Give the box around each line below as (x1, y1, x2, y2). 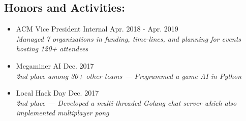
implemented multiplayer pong (16, 107, 109, 118)
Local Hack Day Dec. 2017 (16, 87, 99, 98)
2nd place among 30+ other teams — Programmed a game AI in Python (16, 70, 242, 81)
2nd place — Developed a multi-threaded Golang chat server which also (16, 97, 237, 108)
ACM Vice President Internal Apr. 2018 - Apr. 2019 (16, 23, 178, 34)
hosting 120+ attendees (16, 43, 88, 54)
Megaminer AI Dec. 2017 (16, 60, 94, 71)
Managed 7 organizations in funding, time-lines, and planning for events (16, 33, 241, 44)
